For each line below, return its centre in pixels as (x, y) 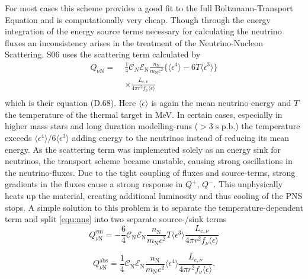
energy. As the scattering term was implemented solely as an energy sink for (143, 149)
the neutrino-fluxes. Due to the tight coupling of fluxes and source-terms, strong (150, 172)
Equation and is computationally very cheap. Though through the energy (138, 19)
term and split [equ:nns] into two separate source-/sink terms (116, 219)
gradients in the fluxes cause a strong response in (94, 184)
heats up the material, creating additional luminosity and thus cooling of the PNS (154, 195)
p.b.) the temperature (261, 126)
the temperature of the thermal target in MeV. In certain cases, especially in (144, 114)
